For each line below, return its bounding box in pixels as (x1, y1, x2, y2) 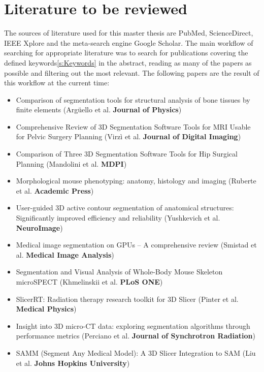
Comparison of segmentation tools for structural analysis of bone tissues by (16, 94, 250, 105)
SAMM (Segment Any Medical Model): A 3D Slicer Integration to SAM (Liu (16, 347, 256, 358)
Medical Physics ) (16, 303, 77, 314)
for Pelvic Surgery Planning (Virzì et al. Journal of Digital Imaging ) (16, 131, 241, 142)
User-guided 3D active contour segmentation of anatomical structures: (16, 202, 234, 213)
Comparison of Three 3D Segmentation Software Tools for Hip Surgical (16, 148, 238, 159)
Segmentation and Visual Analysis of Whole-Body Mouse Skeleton (16, 266, 223, 277)
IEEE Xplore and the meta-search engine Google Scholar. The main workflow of (4, 37, 253, 48)
